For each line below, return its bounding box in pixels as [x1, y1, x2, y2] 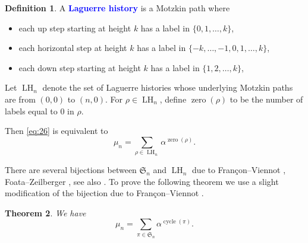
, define [159, 92, 187, 105]
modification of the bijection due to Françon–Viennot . [5, 187, 204, 199]
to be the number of [230, 92, 303, 105]
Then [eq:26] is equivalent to [5, 124, 108, 137]
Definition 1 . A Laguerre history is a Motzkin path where [5, 2, 230, 14]
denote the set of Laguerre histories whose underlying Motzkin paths [42, 81, 293, 94]
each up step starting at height [18, 21, 131, 34]
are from [5, 92, 36, 105]
